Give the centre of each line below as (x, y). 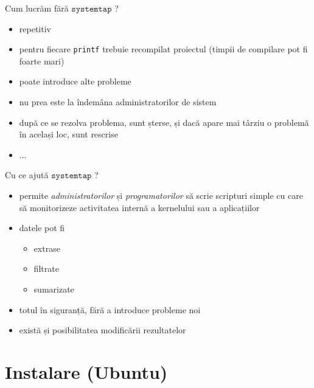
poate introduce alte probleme (75, 81)
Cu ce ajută (27, 175)
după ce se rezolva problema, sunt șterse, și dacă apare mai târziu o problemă (164, 122)
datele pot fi (42, 228)
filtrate (46, 268)
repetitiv (35, 28)
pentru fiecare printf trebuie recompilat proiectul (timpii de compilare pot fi (163, 49)
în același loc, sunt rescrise (68, 134)
